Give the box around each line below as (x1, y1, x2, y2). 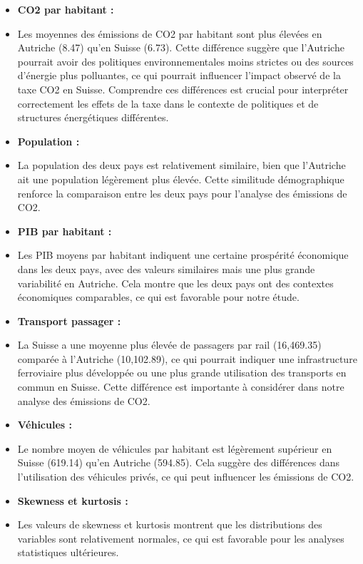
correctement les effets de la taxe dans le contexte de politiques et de (17, 96, 319, 111)
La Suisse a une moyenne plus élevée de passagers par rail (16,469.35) (17, 337, 322, 352)
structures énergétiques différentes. (17, 110, 169, 125)
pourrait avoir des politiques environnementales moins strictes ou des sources (17, 53, 354, 68)
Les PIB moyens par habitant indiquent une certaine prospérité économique (17, 247, 349, 262)
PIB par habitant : (17, 223, 112, 238)
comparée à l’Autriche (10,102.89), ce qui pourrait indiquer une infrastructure (17, 351, 357, 366)
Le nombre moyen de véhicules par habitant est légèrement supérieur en (17, 441, 332, 456)
